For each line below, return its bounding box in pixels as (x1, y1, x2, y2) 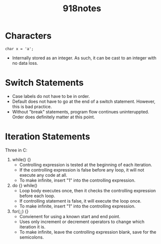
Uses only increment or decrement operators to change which (19, 219, 145, 225)
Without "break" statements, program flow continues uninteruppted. (12, 109, 149, 114)
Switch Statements (5, 77, 84, 88)
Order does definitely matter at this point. (12, 114, 95, 120)
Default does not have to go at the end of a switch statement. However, (12, 98, 156, 104)
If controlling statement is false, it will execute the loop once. (19, 198, 141, 204)
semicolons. (19, 234, 44, 240)
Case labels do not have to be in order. (12, 93, 90, 99)
